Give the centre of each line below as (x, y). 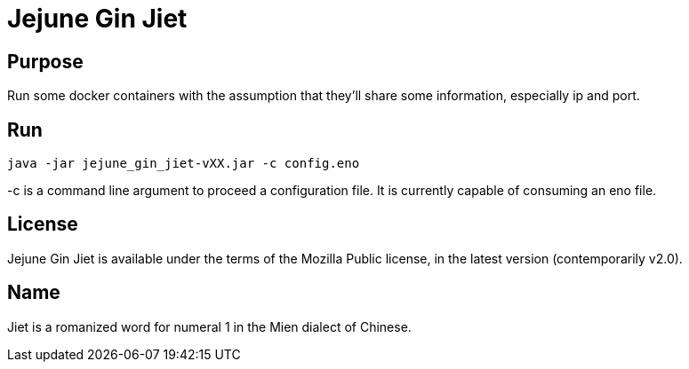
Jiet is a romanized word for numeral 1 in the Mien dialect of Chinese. (209, 326)
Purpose (45, 61)
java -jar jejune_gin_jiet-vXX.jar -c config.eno (184, 164)
